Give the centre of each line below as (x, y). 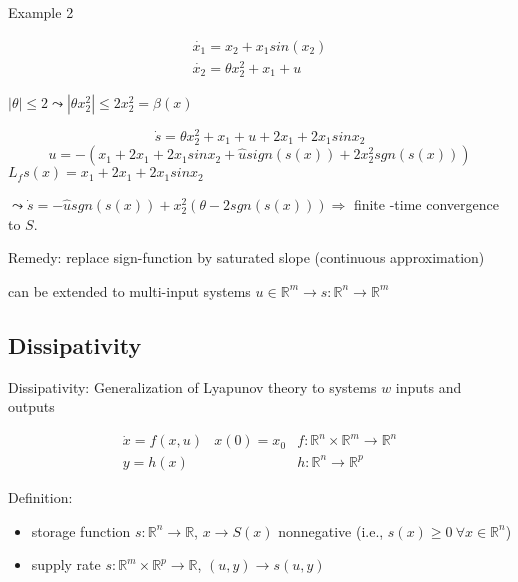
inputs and (428, 386)
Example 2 (41, 12)
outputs (31, 406)
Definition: (40, 496)
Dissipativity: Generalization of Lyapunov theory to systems (192, 386)
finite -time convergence (426, 204)
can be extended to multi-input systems (129, 290)
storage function (81, 530)
